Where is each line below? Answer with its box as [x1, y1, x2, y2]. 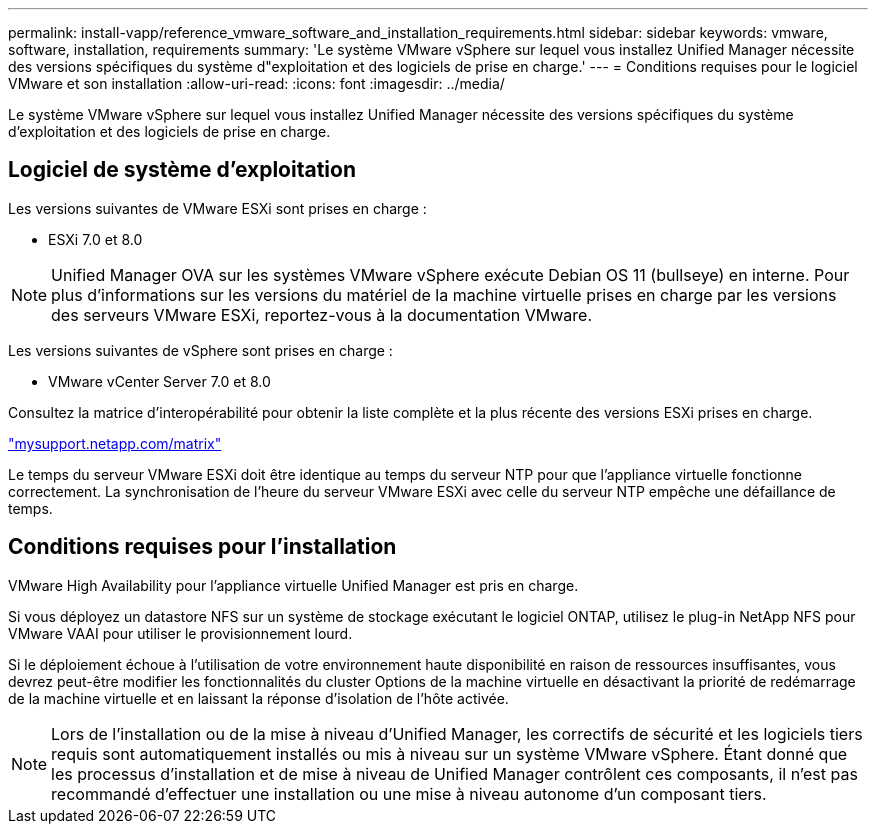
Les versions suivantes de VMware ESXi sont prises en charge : [8, 199, 427, 217]
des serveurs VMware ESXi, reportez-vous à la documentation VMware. [51, 304, 593, 325]
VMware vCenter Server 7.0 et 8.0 [48, 372, 271, 390]
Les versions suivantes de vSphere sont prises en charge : [8, 341, 393, 359]
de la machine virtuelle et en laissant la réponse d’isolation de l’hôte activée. [8, 689, 509, 707]
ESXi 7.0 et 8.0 [48, 230, 143, 248]
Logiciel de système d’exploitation [8, 157, 356, 183]
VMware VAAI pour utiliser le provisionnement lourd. [8, 624, 353, 642]
